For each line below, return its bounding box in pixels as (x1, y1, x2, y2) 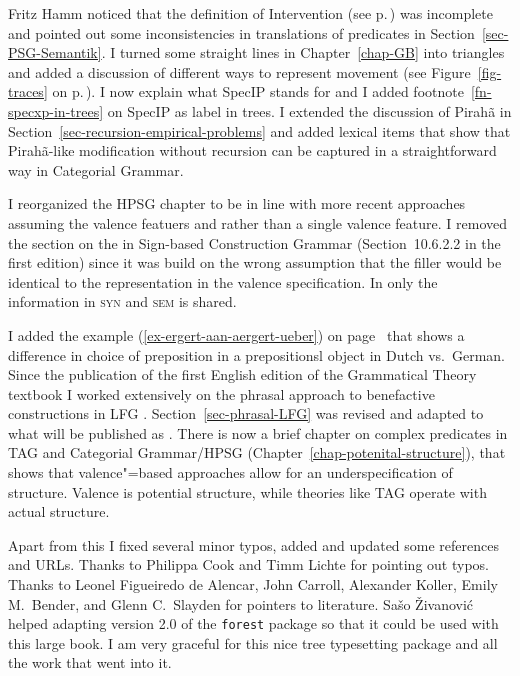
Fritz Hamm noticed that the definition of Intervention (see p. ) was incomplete (8, 3, 493, 23)
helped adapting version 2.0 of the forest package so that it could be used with (8, 613, 499, 634)
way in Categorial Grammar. (8, 159, 184, 180)
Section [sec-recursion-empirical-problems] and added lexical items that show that (8, 120, 511, 141)
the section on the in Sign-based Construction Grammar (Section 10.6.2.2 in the (8, 232, 501, 253)
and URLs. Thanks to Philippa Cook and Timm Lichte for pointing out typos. (8, 554, 489, 575)
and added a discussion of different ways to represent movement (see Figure (8, 61, 471, 82)
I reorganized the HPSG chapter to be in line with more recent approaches (8, 193, 466, 214)
